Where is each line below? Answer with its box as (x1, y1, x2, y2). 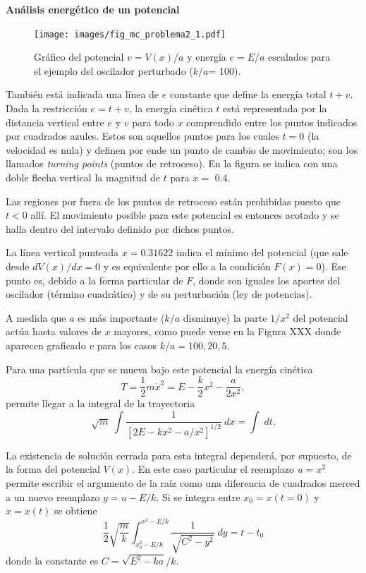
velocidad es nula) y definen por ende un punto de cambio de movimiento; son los (6, 142, 358, 157)
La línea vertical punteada (6, 245, 119, 260)
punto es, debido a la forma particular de (6, 272, 183, 287)
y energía (187, 49, 226, 64)
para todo (132, 114, 174, 129)
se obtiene (54, 503, 97, 518)
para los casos (97, 337, 157, 352)
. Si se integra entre (156, 489, 240, 504)
